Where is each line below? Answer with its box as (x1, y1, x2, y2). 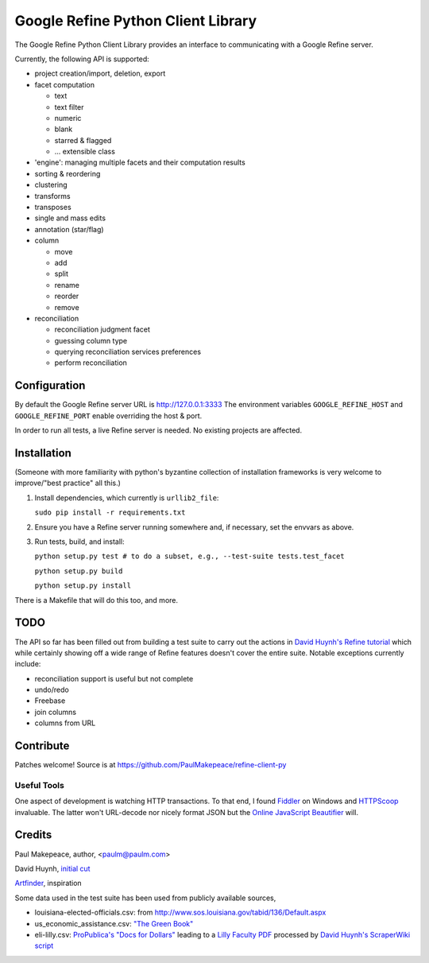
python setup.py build (34, 566, 123, 576)
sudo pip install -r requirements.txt (34, 508, 186, 517)
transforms (34, 191, 71, 200)
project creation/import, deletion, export (34, 68, 166, 79)
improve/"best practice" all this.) (14, 478, 121, 488)
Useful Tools (14, 779, 65, 790)
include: (14, 659, 41, 669)
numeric (54, 113, 82, 122)
